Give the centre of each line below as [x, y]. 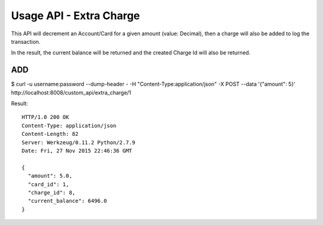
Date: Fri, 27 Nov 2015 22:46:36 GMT [77, 150]
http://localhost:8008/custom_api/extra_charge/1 [71, 92]
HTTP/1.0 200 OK [45, 117]
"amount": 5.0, [50, 176]
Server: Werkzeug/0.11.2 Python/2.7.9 [79, 142]
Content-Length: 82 [50, 134]
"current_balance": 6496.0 [67, 201]
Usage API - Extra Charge [75, 16]
